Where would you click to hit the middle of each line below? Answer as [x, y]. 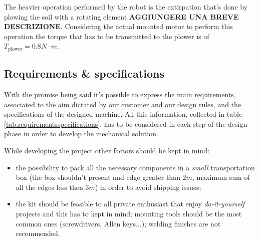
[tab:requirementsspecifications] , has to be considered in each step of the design [126, 124]
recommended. [38, 233]
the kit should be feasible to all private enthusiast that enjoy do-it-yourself [130, 204]
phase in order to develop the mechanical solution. [81, 134]
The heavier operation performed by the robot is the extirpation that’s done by [126, 7]
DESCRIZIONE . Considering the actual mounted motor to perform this [118, 26]
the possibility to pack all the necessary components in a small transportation [135, 167]
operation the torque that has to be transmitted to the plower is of [107, 36]
